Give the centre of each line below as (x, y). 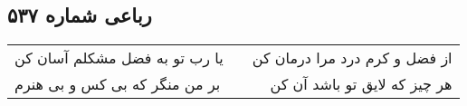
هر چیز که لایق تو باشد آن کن (361, 84)
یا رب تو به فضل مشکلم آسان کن (119, 58)
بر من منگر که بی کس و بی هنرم (118, 84)
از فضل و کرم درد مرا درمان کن (352, 58)
